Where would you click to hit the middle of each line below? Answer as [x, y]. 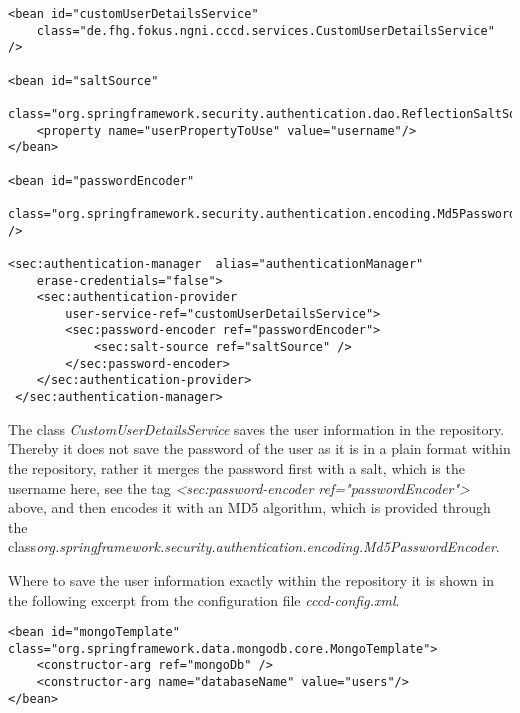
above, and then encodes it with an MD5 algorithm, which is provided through [249, 507]
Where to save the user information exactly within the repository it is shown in [251, 579]
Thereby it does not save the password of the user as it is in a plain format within [259, 448]
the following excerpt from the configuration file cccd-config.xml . [204, 599]
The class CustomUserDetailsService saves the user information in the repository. [256, 428]
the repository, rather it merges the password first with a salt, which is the [236, 467]
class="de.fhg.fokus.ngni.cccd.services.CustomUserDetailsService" [265, 30]
